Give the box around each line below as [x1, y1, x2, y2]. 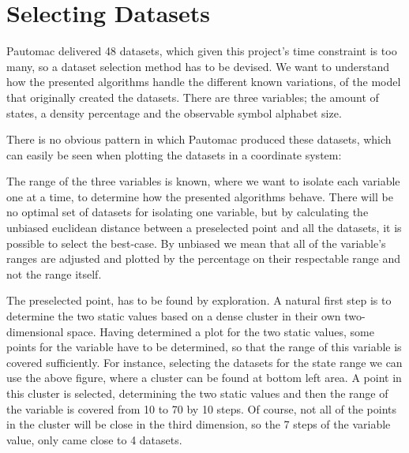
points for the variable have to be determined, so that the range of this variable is [6, 339, 402, 355]
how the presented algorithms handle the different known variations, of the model [6, 73, 401, 90]
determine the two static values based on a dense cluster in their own [6, 308, 341, 324]
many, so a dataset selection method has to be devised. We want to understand [6, 58, 390, 74]
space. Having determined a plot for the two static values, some [67, 323, 374, 339]
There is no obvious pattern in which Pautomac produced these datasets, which [6, 131, 392, 148]
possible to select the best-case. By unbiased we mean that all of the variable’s [6, 234, 386, 251]
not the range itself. [6, 265, 102, 282]
